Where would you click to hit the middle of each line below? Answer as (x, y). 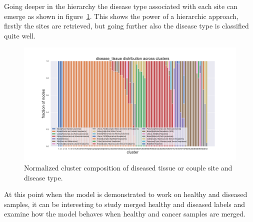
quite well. (20, 35)
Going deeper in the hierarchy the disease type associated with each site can (121, 6)
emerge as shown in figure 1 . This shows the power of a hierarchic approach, (121, 16)
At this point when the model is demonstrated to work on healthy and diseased (126, 194)
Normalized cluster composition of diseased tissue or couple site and (128, 168)
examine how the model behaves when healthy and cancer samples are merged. (125, 214)
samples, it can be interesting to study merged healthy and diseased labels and (125, 204)
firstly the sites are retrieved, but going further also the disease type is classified (126, 26)
